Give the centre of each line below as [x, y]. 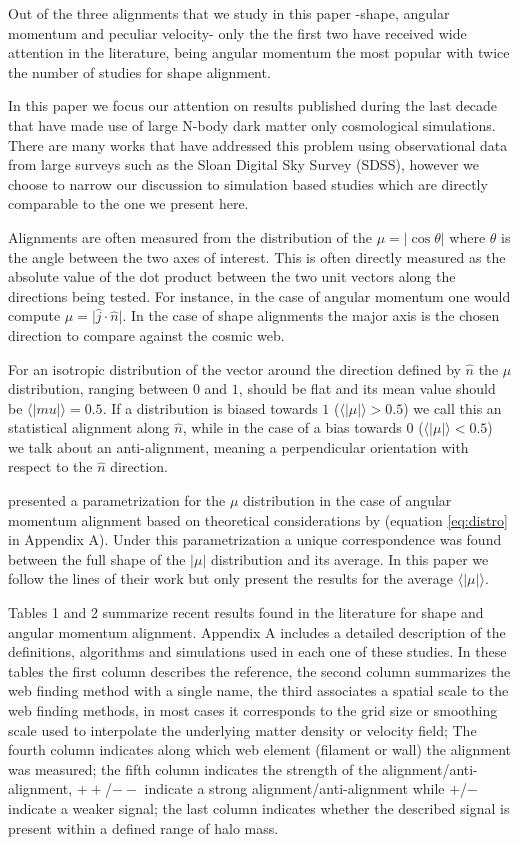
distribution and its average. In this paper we [350, 558]
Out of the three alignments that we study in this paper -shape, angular [229, 13]
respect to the [50, 466]
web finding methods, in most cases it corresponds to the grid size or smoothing [253, 710]
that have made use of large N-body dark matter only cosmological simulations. [252, 124]
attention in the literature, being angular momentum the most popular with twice [259, 52]
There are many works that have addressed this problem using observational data [258, 144]
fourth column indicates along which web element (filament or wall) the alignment [259, 749]
